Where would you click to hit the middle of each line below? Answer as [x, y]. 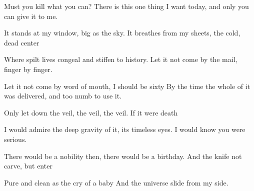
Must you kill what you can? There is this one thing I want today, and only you [126, 6]
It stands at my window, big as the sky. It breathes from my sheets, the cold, [122, 33]
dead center [22, 42]
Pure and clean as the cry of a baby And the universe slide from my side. [116, 182]
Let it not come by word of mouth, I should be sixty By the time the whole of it [127, 86]
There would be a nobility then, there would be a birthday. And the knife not [123, 156]
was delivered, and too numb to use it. [63, 96]
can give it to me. [31, 16]
